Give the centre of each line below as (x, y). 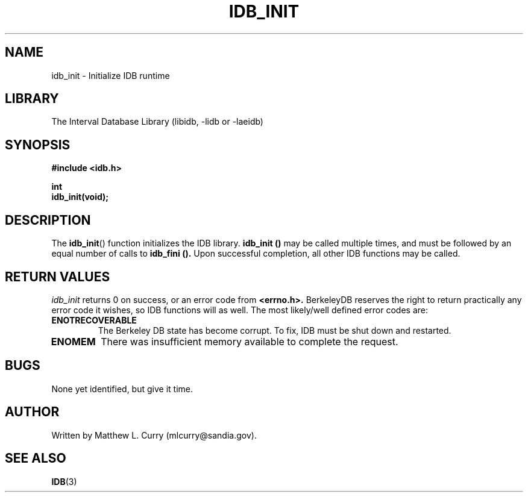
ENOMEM (73, 341)
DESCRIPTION (48, 220)
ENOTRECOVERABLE (94, 320)
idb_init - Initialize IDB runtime (111, 75)
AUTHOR (32, 412)
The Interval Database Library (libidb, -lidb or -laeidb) (157, 122)
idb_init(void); (80, 197)
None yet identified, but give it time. (122, 389)
